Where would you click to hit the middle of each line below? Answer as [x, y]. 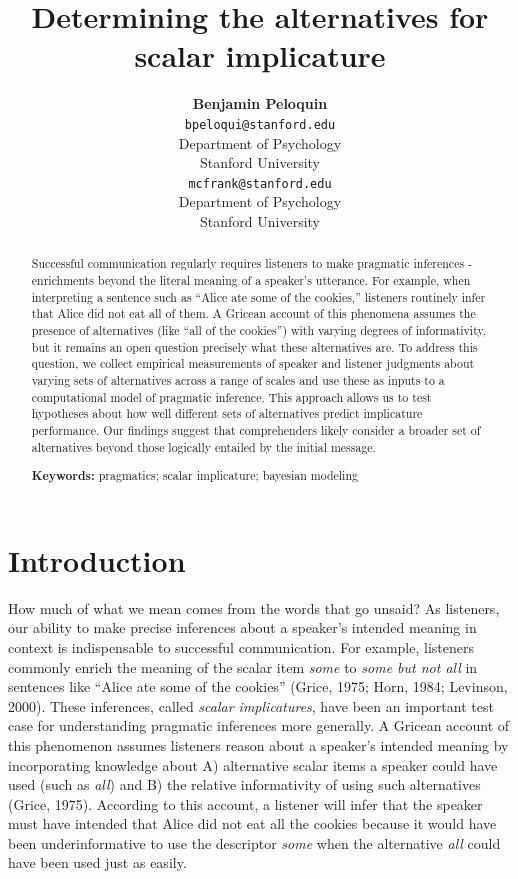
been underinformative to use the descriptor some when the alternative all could [254, 842]
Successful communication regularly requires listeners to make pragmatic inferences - [252, 263]
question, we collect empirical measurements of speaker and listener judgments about [253, 363]
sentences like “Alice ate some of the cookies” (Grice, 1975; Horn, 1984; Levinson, [258, 686]
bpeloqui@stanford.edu [260, 124]
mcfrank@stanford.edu [260, 183]
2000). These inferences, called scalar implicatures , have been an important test [251, 705]
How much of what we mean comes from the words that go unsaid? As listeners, [254, 607]
